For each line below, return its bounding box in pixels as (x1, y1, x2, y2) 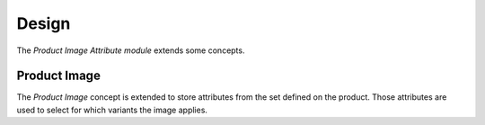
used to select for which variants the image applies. (16, 104, 208, 115)
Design (16, 13, 71, 33)
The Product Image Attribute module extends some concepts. (16, 45, 245, 56)
